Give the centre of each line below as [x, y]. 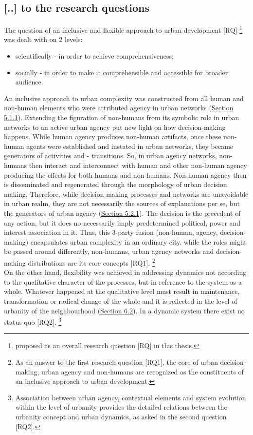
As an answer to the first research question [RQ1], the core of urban [117, 362]
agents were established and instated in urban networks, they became [130, 146]
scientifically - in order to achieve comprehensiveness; [94, 56]
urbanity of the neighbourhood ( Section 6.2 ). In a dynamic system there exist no [124, 310]
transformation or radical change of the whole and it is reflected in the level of [121, 300]
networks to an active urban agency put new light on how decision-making [115, 127]
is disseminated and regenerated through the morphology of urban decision [116, 184]
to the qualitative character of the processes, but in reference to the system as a [123, 281]
